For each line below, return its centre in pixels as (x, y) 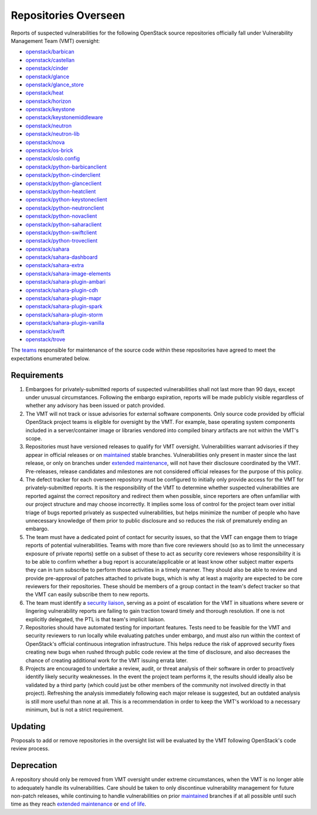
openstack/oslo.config (53, 159)
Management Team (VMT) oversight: (55, 41)
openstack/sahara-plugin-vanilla (65, 323)
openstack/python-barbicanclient (66, 167)
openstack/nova (45, 142)
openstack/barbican (50, 52)
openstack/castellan (50, 60)
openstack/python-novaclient (61, 216)
